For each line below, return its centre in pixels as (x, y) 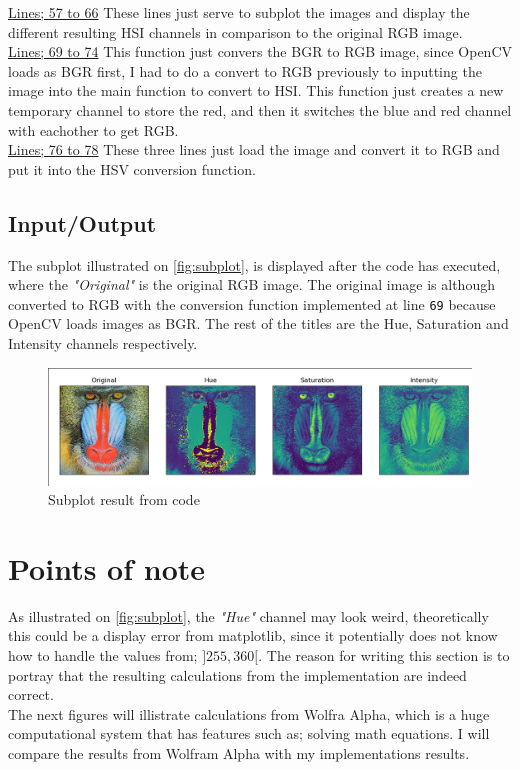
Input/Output (82, 222)
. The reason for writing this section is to (384, 655)
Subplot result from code (124, 499)
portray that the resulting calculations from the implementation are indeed (237, 674)
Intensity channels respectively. (103, 342)
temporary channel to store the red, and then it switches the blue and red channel (260, 109)
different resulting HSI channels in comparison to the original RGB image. (235, 31)
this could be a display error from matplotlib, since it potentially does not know (253, 635)
